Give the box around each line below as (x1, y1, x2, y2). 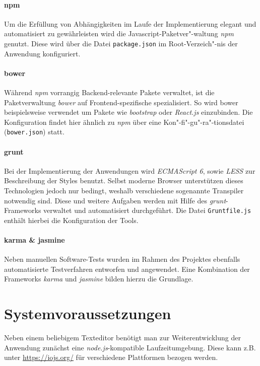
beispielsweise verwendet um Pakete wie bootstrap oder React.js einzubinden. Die (4, 107, 253, 117)
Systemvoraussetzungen (4, 303, 171, 324)
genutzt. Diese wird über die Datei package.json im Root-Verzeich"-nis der (4, 38, 238, 48)
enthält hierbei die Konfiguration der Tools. (4, 214, 139, 225)
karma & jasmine (4, 235, 65, 245)
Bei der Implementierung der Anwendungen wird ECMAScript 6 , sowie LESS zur (4, 165, 255, 176)
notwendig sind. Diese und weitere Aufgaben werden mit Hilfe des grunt (4, 195, 226, 205)
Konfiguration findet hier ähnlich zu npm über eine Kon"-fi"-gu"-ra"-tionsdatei (4, 116, 244, 127)
